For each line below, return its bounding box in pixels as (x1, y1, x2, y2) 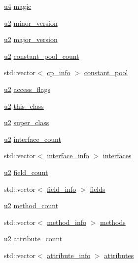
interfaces (103, 150, 132, 161)
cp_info (47, 67, 70, 78)
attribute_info (47, 250, 91, 260)
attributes (104, 250, 134, 260)
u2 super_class (4, 117, 49, 128)
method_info (47, 217, 86, 227)
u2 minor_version (4, 17, 58, 28)
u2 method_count (4, 200, 59, 211)
